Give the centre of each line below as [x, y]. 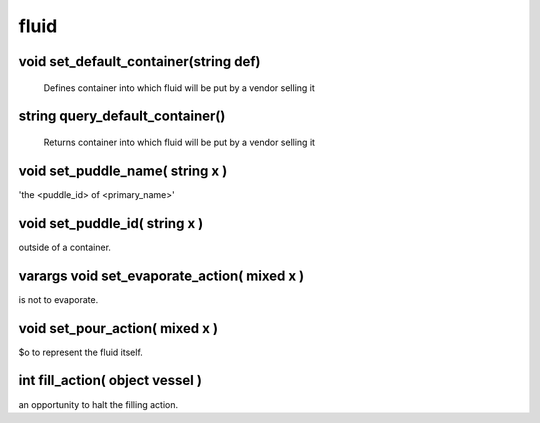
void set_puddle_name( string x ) [123, 170]
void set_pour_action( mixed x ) [118, 328]
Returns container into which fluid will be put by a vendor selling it [179, 142]
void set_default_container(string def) [139, 61]
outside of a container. [65, 247]
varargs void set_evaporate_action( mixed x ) [161, 275]
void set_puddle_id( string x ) [111, 223]
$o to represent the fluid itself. [81, 352]
